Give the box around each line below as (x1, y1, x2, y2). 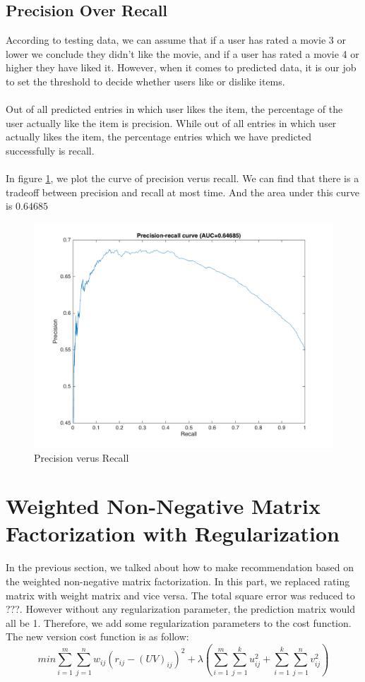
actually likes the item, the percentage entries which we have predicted (6, 129, 312, 144)
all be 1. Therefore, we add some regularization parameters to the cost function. (6, 615, 352, 630)
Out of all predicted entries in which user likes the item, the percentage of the (6, 102, 343, 116)
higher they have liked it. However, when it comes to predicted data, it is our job (6, 60, 357, 75)
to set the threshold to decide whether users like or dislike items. (6, 73, 285, 88)
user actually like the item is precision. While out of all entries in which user (6, 115, 337, 130)
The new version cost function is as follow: (6, 629, 189, 644)
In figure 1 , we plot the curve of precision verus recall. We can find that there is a (6, 171, 359, 186)
